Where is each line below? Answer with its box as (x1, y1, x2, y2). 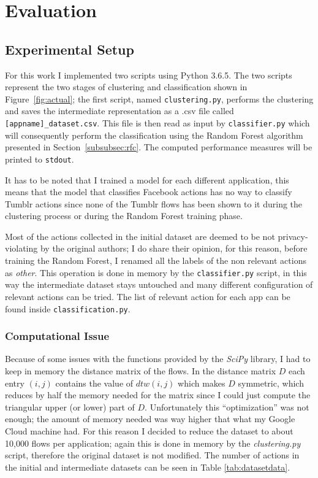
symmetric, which (238, 376, 304, 389)
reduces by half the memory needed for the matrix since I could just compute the (5, 388, 311, 401)
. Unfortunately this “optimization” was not (145, 400, 309, 413)
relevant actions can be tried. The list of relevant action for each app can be (5, 290, 290, 303)
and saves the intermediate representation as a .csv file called (5, 104, 234, 117)
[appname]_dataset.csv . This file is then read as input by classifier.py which (5, 117, 310, 129)
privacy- (278, 229, 308, 242)
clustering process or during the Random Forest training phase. (5, 209, 243, 222)
